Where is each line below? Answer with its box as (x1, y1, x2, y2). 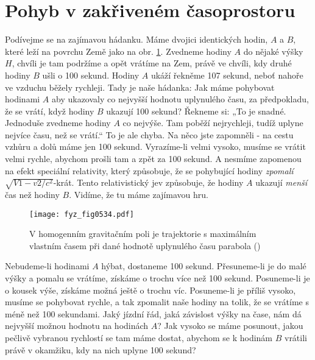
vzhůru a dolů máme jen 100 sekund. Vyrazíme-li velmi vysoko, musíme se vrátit (5, 140, 306, 153)
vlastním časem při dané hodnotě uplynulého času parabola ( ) (29, 239, 261, 252)
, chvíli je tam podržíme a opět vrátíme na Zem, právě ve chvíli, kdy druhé (12, 57, 292, 69)
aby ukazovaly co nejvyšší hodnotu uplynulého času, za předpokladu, (52, 93, 309, 105)
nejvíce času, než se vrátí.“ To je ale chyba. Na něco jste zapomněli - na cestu (5, 128, 294, 141)
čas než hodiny (5, 188, 60, 200)
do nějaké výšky (243, 44, 303, 57)
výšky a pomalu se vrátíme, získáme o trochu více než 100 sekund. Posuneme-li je (5, 272, 310, 284)
